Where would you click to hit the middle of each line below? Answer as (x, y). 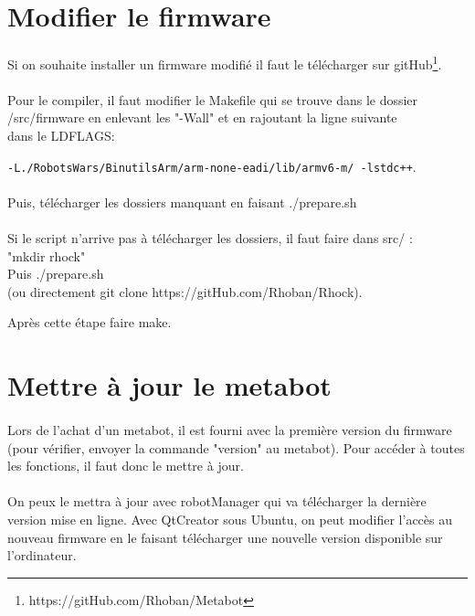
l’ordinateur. (42, 555)
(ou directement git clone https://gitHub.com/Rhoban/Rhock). (185, 291)
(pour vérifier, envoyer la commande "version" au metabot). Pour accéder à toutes (236, 447)
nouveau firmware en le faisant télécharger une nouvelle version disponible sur (225, 537)
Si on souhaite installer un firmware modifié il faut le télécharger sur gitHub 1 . (225, 62)
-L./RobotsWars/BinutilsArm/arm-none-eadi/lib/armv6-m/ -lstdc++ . (212, 166)
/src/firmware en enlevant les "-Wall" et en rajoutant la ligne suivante (202, 117)
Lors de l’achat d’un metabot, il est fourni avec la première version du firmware (230, 429)
